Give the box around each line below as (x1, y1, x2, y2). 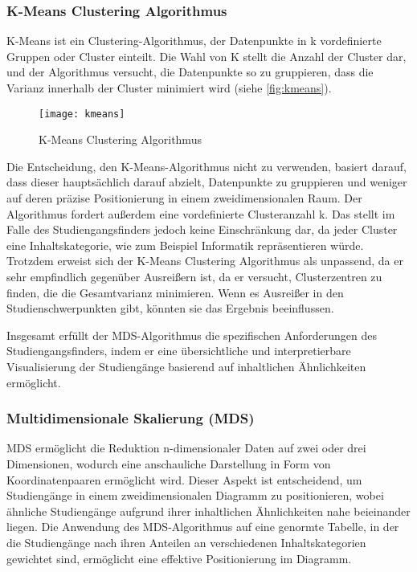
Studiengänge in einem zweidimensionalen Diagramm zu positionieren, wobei (6, 487, 384, 504)
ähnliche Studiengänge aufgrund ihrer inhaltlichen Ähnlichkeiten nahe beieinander (6, 502, 411, 519)
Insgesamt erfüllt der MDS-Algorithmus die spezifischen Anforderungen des (6, 326, 377, 343)
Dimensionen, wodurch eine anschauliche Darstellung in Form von (6, 455, 331, 472)
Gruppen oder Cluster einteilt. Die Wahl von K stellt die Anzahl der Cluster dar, (6, 47, 407, 64)
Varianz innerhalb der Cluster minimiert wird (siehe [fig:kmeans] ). (6, 80, 332, 96)
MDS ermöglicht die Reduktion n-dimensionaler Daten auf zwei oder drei (6, 439, 366, 456)
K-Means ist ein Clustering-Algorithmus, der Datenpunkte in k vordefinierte (6, 32, 382, 49)
